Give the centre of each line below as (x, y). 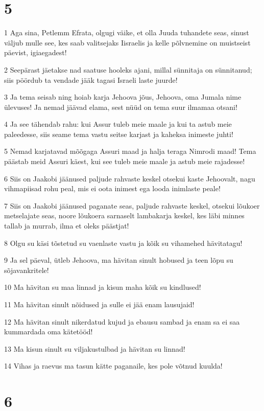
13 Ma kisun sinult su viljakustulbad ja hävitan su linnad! (95, 348)
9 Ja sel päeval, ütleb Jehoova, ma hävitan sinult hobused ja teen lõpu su (119, 260)
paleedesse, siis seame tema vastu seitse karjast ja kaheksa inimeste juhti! (119, 134)
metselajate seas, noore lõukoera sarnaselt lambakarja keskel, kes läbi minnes (124, 215)
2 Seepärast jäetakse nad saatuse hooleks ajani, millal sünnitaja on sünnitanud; (128, 69)
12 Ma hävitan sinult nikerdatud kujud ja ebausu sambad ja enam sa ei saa (122, 321)
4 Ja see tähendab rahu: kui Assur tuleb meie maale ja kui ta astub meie (118, 124)
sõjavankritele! (27, 270)
